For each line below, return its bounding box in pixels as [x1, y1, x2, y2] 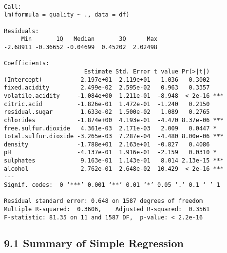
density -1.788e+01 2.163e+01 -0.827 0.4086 [4, 141, 210, 148]
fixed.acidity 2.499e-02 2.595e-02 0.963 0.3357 [4, 84, 210, 91]
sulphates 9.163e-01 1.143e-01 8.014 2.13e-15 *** [4, 157, 224, 164]
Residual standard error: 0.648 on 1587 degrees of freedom [4, 198, 203, 205]
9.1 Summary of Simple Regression [4, 235, 184, 250]
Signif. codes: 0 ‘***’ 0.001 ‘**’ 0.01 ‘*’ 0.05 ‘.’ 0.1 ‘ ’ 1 [4, 181, 220, 189]
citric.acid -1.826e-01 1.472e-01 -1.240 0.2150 [4, 100, 210, 108]
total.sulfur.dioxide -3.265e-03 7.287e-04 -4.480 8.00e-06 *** [4, 133, 224, 140]
